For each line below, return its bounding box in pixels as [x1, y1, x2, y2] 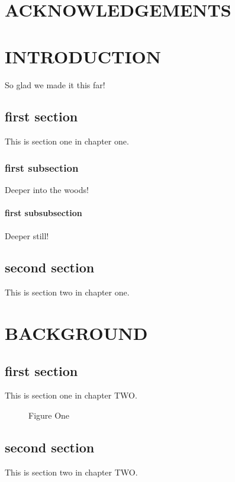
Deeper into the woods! [5, 184, 89, 196]
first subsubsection [5, 207, 82, 219]
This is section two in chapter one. [5, 286, 130, 298]
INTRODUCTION [5, 44, 162, 68]
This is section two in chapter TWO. [5, 465, 138, 478]
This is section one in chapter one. [5, 135, 129, 147]
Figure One [28, 409, 70, 422]
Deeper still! [5, 229, 49, 242]
